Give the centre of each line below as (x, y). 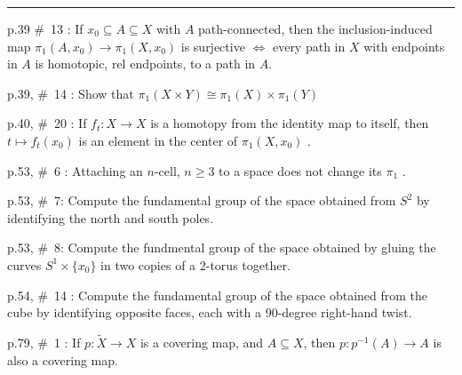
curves (24, 264)
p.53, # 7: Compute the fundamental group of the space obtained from (202, 200)
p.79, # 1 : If (44, 342)
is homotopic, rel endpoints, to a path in (145, 64)
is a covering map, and (202, 342)
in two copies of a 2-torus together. (195, 264)
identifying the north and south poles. (111, 217)
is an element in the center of (158, 140)
